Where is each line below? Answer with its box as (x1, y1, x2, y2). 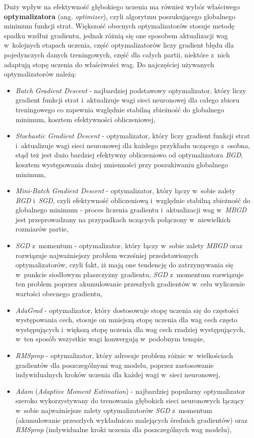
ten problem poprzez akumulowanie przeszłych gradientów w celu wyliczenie (15, 279, 245, 289)
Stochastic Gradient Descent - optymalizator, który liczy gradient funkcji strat (15, 130, 250, 141)
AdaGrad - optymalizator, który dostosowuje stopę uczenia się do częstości (15, 305, 239, 315)
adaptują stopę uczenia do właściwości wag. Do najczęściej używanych (4, 59, 214, 69)
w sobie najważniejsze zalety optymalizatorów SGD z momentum (15, 405, 212, 415)
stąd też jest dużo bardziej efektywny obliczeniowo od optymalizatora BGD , (15, 150, 243, 160)
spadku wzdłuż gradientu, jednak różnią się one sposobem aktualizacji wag (4, 30, 228, 40)
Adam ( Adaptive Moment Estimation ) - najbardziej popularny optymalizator (15, 386, 245, 396)
